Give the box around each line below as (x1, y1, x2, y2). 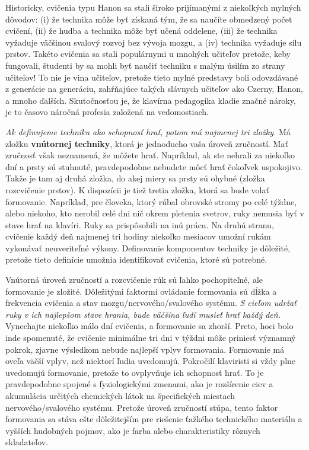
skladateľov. (5, 436, 49, 448)
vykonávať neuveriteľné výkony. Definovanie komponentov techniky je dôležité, (5, 241, 291, 254)
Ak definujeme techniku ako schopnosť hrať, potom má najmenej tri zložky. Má (5, 125, 291, 138)
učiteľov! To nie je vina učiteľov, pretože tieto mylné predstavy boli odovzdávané (5, 71, 298, 83)
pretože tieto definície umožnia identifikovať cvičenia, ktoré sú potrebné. (5, 253, 267, 266)
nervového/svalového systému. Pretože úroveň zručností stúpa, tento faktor (5, 401, 278, 413)
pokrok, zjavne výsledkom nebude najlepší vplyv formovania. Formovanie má (5, 343, 285, 355)
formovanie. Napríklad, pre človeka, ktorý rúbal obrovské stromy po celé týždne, (5, 195, 297, 208)
